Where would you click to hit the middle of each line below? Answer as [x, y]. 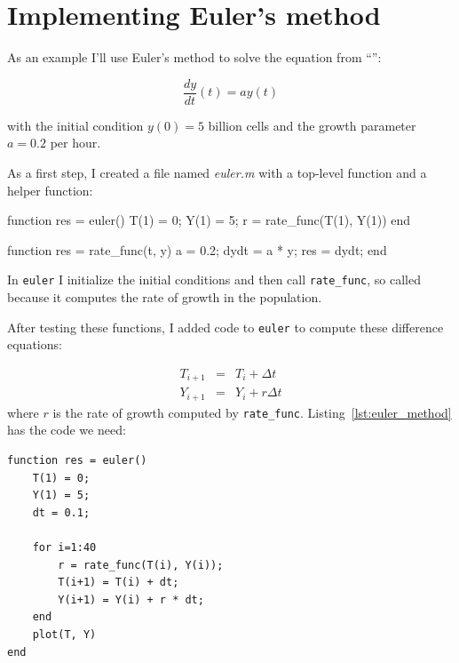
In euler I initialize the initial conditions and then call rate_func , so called [214, 280]
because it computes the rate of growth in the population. [165, 297]
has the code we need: [67, 430]
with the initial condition [75, 125]
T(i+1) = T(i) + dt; [119, 583]
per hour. [75, 143]
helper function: [50, 190]
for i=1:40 [64, 548]
